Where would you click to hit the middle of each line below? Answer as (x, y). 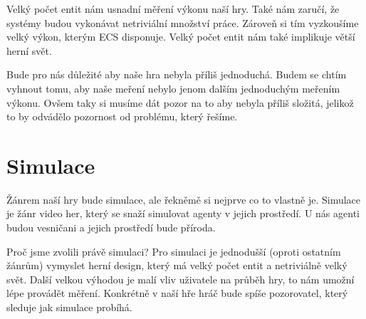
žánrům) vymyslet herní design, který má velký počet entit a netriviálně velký (177, 265)
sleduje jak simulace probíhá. (69, 307)
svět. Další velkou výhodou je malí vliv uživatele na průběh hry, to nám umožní (181, 279)
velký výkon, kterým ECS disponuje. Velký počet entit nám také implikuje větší (181, 37)
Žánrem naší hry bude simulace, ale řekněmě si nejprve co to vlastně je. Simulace (184, 199)
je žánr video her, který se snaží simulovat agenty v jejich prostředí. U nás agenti (183, 213)
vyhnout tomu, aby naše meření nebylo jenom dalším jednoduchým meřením (173, 88)
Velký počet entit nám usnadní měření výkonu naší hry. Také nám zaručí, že (173, 9)
